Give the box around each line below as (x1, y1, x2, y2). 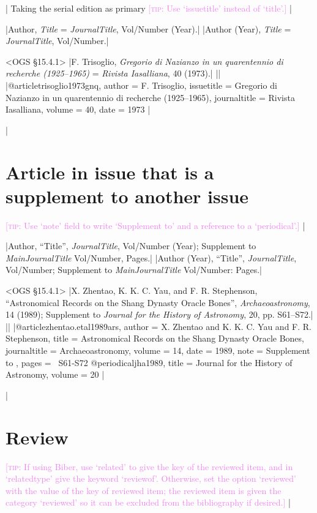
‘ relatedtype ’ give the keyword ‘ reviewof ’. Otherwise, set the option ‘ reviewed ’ (6, 472, 296, 485)
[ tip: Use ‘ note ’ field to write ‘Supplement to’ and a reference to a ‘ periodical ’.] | (6, 219, 305, 231)
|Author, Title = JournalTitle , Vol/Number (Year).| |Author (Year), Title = (6, 22, 291, 35)
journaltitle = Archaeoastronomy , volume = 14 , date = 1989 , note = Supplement (6, 344, 310, 356)
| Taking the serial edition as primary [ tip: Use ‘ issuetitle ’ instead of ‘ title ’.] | (6, 2, 292, 14)
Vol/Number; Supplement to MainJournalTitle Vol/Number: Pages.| (6, 263, 262, 276)
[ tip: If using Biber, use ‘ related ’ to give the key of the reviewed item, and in (6, 460, 293, 473)
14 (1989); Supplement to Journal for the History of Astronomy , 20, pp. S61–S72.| (6, 308, 313, 321)
